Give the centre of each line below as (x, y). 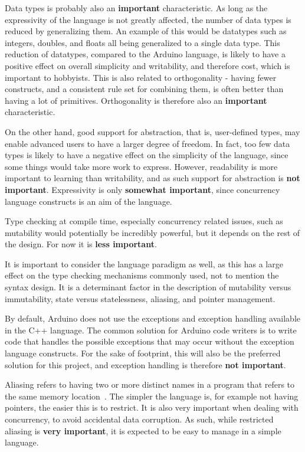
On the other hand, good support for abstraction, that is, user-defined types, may (152, 131)
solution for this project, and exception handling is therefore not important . (145, 364)
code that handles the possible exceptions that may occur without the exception (150, 341)
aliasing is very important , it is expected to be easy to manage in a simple (143, 430)
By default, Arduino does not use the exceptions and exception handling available (153, 318)
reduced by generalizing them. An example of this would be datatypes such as (146, 31)
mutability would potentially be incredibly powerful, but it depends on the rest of (152, 232)
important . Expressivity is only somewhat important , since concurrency (142, 189)
